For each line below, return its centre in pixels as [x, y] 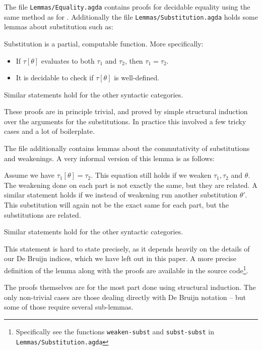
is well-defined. [137, 78]
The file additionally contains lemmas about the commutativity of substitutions [127, 148]
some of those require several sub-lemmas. [69, 307]
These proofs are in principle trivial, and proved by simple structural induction [126, 111]
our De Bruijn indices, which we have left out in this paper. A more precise [120, 258]
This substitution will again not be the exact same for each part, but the [117, 205]
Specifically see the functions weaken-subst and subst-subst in [115, 332]
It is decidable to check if [55, 78]
